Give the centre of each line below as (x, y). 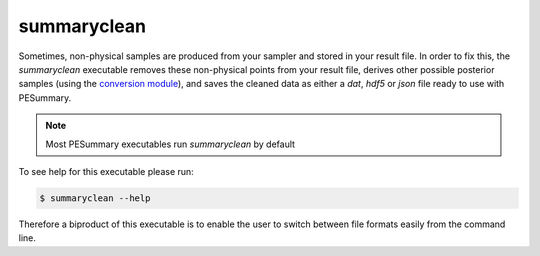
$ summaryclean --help (95, 198)
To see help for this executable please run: (106, 171)
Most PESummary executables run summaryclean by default (170, 144)
